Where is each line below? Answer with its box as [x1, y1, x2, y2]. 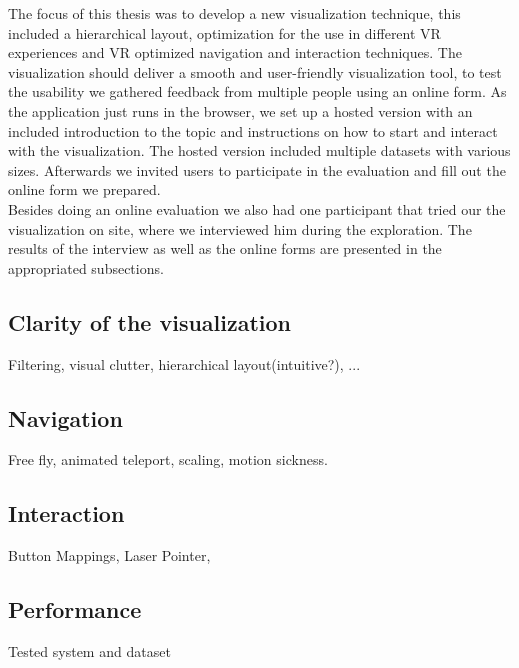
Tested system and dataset [8, 640, 171, 661]
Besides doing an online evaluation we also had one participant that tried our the [8, 198, 506, 219]
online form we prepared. [8, 179, 161, 200]
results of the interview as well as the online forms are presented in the [8, 238, 442, 259]
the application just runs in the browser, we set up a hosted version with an [8, 100, 473, 121]
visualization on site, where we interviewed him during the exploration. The [8, 218, 472, 239]
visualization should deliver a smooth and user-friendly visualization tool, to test [8, 61, 502, 82]
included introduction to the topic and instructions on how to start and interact [8, 120, 498, 141]
